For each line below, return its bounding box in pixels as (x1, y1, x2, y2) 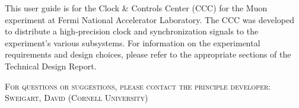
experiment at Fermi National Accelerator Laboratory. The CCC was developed (5, 13, 294, 26)
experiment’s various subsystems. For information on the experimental (5, 36, 260, 49)
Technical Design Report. (5, 59, 97, 72)
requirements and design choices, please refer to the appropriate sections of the (5, 48, 291, 61)
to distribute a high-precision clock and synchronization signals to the (5, 25, 259, 37)
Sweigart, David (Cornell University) (5, 91, 148, 104)
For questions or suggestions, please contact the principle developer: (5, 80, 271, 92)
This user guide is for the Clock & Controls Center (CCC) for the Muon (5, 2, 268, 14)
